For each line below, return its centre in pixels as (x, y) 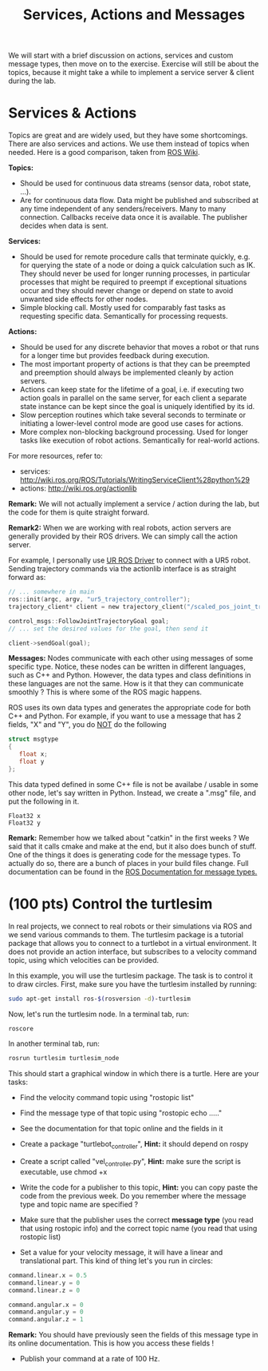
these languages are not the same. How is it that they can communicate (126, 684)
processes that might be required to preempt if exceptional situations (133, 282)
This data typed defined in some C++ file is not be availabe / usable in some (134, 784)
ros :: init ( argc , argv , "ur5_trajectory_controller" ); (100, 599)
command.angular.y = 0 (46, 1312)
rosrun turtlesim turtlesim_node (64, 1059)
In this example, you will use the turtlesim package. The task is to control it (131, 976)
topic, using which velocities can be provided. (84, 960)
